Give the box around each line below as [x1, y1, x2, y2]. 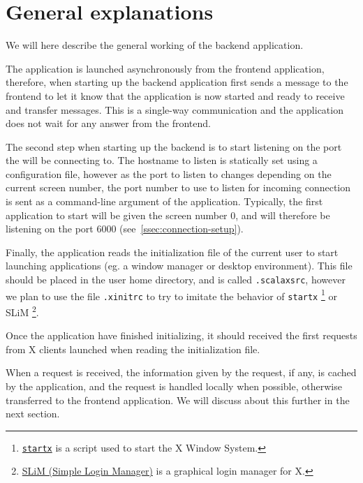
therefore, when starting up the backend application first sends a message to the [6, 75, 348, 89]
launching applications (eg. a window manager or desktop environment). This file [6, 258, 353, 273]
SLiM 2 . [6, 303, 39, 319]
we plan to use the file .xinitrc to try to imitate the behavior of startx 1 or [6, 286, 337, 303]
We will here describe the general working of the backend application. [6, 38, 304, 52]
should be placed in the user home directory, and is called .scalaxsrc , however [6, 272, 346, 287]
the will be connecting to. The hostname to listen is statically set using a [6, 153, 318, 168]
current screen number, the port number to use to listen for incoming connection [6, 180, 351, 195]
